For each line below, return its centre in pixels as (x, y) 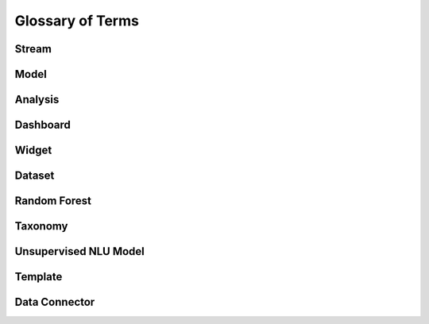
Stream (33, 49)
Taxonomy (41, 226)
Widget (33, 150)
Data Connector (55, 302)
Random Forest (53, 201)
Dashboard (43, 125)
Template (39, 277)
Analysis (37, 100)
